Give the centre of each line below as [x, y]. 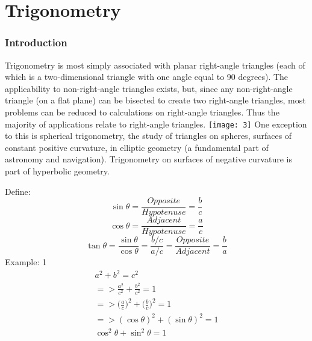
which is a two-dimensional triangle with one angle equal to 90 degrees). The [147, 77]
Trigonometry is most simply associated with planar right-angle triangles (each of [155, 65]
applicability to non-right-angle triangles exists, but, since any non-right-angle [149, 88]
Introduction [36, 42]
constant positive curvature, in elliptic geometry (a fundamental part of [137, 147]
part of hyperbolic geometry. [57, 171]
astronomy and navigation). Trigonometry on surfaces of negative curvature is [148, 159]
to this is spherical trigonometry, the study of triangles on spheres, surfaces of [148, 136]
